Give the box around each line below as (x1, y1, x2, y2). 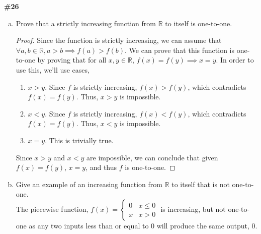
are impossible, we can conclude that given (86, 152, 218, 162)
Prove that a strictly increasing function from (16, 18, 156, 28)
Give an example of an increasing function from (16, 179, 162, 189)
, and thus (85, 162, 117, 172)
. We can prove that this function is (125, 44, 235, 55)
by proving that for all (37, 54, 107, 65)
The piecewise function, (16, 203, 89, 214)
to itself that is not (171, 179, 230, 189)
